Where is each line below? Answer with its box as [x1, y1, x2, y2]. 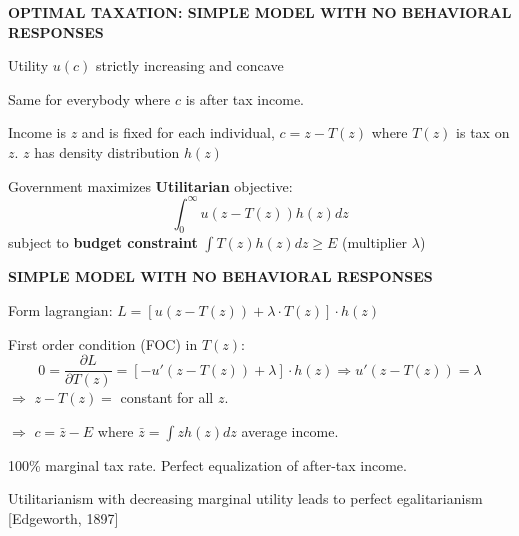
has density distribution [34, 141, 180, 162]
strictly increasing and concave [95, 55, 284, 76]
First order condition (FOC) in [8, 333, 198, 354]
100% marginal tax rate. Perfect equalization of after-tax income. [8, 454, 407, 475]
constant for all [120, 387, 214, 408]
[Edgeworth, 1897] [8, 508, 119, 529]
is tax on [456, 122, 510, 143]
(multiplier [342, 232, 408, 253]
